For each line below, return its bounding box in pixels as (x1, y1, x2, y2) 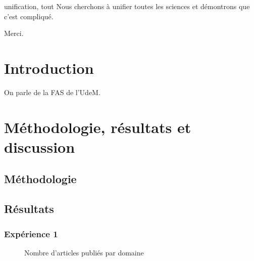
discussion (4, 136, 75, 157)
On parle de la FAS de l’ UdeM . (4, 86, 100, 97)
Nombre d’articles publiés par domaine (24, 247, 144, 257)
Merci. (4, 28, 24, 38)
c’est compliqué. (4, 11, 54, 21)
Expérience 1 (4, 227, 58, 240)
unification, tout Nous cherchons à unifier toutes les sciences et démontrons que (4, 1, 250, 11)
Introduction (4, 57, 94, 78)
